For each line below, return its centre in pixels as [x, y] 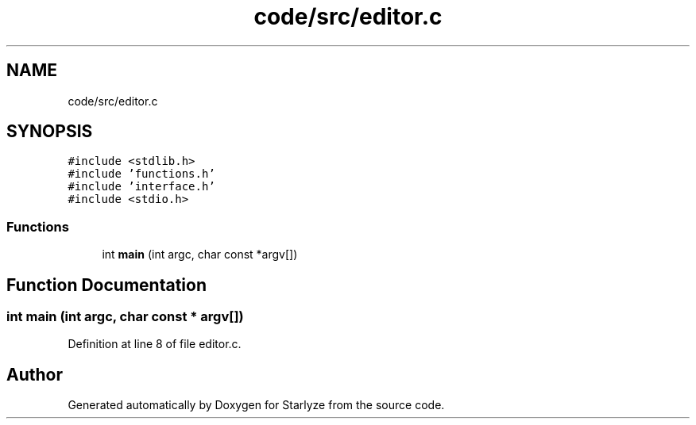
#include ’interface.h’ [141, 187]
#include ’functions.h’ [141, 174]
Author [35, 374]
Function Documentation [106, 285]
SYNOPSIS [50, 132]
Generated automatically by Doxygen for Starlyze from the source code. [256, 405]
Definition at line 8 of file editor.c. [155, 344]
